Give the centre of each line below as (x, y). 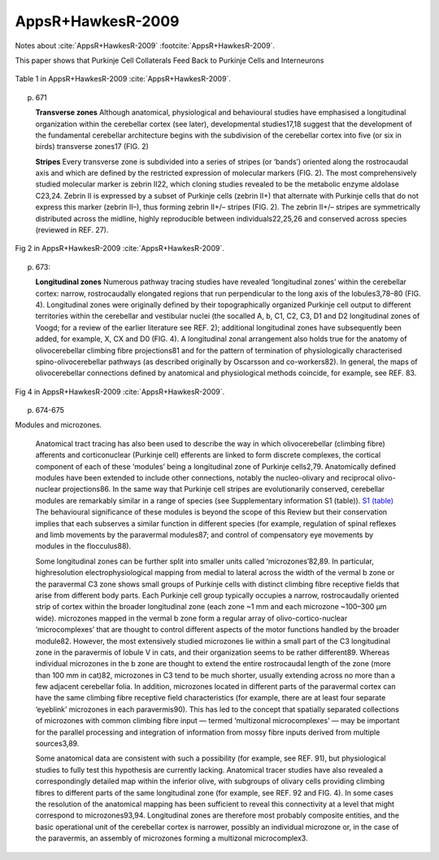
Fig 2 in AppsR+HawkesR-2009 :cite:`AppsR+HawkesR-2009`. (120, 248)
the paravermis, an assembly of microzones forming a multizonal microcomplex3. (172, 838)
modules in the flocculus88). (83, 546)
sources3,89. (57, 744)
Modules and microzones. (59, 425)
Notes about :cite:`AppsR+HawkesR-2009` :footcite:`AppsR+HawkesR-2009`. (145, 46)
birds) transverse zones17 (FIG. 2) (92, 147)
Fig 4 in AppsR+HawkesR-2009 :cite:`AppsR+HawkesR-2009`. (120, 392)
